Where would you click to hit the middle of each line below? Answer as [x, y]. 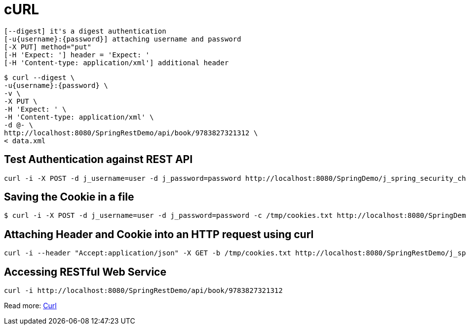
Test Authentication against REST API [98, 160]
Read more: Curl [30, 306]
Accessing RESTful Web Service [85, 272]
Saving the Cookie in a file [69, 197]
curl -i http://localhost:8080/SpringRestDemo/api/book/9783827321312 [143, 291]
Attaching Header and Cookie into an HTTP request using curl [159, 234]
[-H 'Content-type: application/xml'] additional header [116, 62]
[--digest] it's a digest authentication [85, 31]
